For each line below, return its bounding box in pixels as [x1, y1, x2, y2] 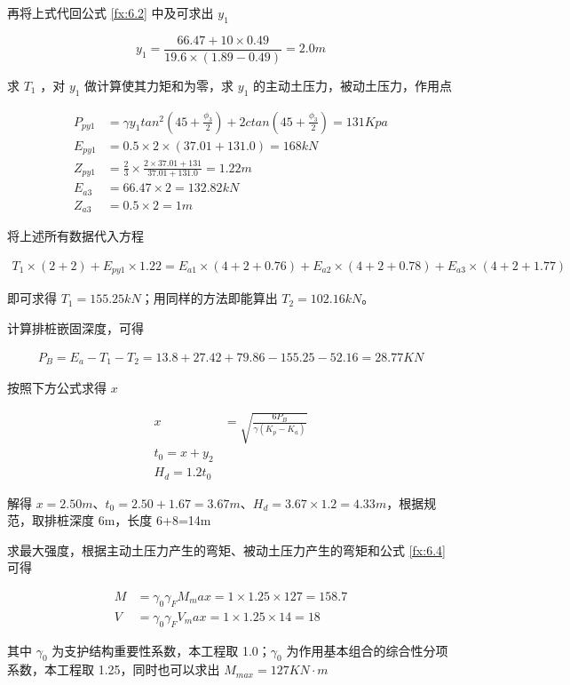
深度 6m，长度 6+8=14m [68, 511, 211, 530]
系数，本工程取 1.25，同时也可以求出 [7, 660, 220, 679]
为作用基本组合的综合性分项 [286, 641, 448, 659]
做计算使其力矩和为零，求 [84, 76, 234, 94]
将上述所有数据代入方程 [7, 227, 144, 245]
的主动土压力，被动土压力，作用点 [252, 76, 452, 94]
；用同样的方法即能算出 [140, 289, 278, 307]
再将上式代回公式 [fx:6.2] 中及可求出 [7, 4, 214, 21]
